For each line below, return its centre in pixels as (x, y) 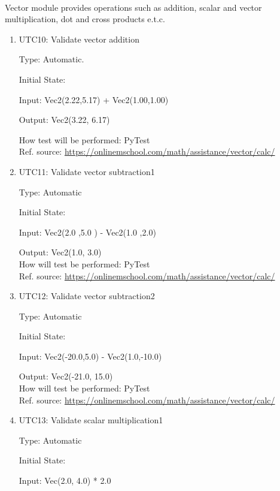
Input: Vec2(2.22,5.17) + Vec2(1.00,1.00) (94, 99)
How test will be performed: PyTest (84, 139)
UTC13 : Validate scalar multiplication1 (91, 420)
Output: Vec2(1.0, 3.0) (60, 252)
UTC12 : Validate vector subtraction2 (87, 296)
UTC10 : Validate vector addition (79, 39)
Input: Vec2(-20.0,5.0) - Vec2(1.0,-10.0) (90, 356)
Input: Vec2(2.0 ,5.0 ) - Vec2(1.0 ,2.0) (87, 232)
